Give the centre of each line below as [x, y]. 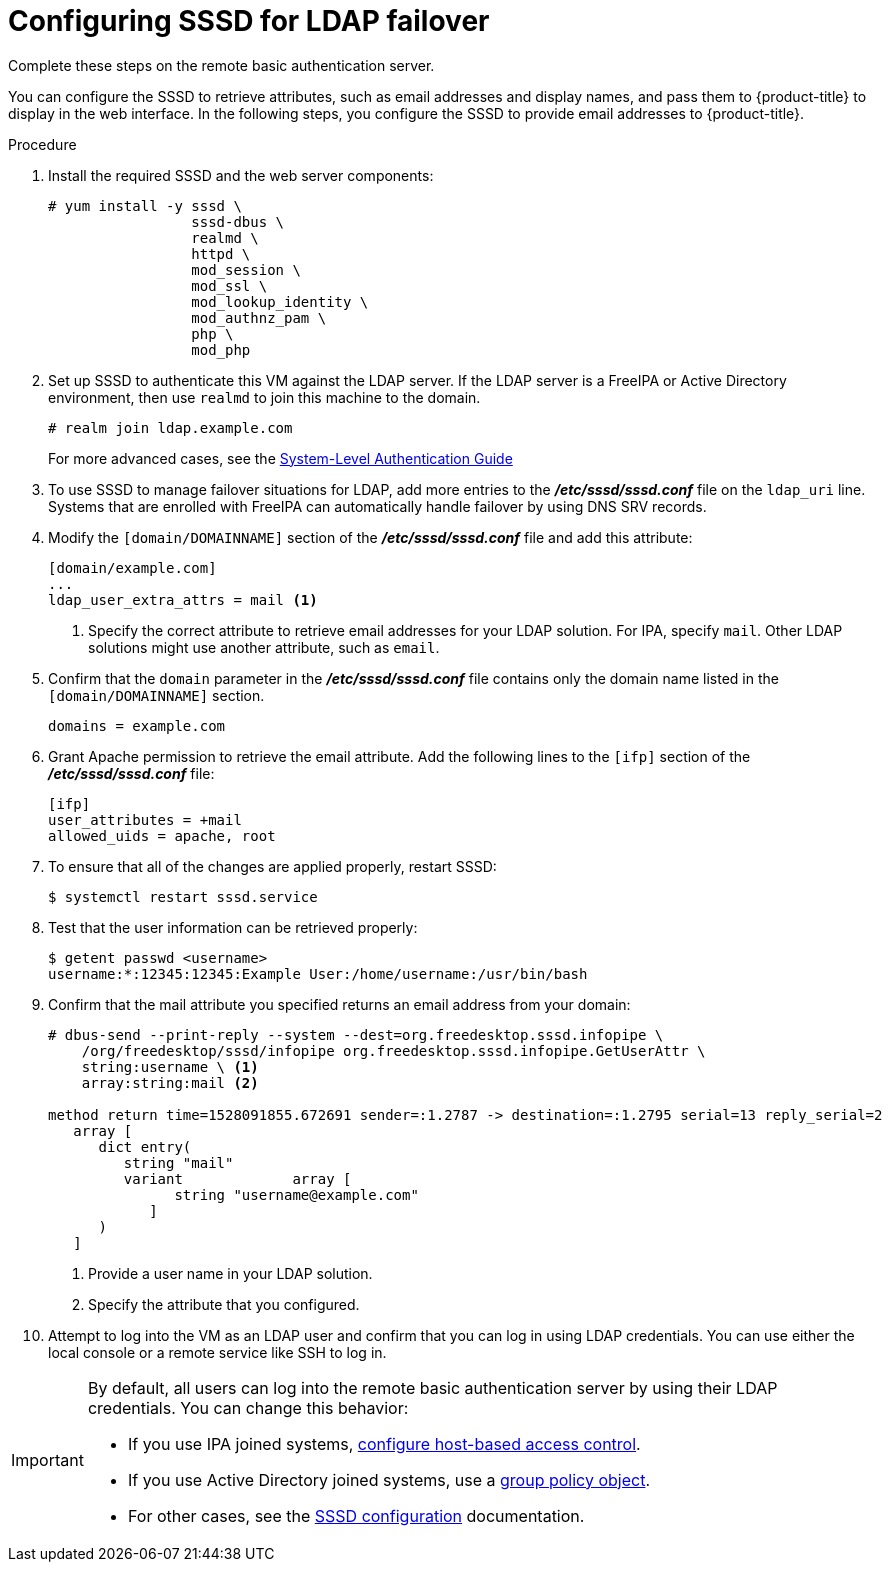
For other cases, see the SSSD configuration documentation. [356, 1515]
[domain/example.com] [132, 567]
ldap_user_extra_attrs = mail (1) [183, 599]
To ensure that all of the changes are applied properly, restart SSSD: [272, 866]
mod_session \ [246, 269]
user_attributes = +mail [145, 819]
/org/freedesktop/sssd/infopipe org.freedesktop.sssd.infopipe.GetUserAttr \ [393, 1050]
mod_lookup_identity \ [280, 301]
